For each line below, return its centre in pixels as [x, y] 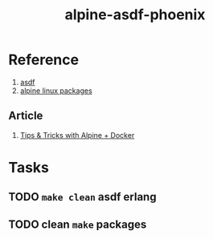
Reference [43, 60]
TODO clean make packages [78, 224]
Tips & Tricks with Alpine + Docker [77, 135]
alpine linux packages [56, 91]
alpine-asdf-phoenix [135, 15]
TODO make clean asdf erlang [82, 197]
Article [26, 116]
